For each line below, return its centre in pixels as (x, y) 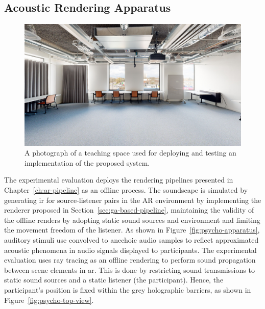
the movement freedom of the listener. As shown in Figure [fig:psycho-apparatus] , (132, 230)
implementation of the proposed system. (87, 162)
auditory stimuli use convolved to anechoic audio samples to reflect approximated (131, 240)
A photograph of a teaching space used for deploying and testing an (130, 153)
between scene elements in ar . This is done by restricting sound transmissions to (129, 269)
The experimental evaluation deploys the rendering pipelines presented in (119, 180)
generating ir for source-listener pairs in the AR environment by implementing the (133, 200)
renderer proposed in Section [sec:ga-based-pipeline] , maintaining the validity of (129, 210)
